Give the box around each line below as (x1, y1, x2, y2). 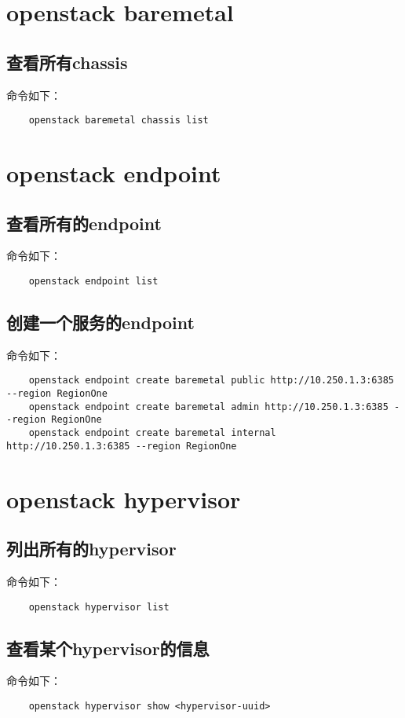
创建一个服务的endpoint (6, 310, 195, 335)
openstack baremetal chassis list (28, 115, 209, 126)
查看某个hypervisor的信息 (6, 636, 210, 660)
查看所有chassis (6, 49, 128, 74)
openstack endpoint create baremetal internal (28, 427, 276, 439)
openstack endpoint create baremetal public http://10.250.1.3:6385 (28, 375, 394, 386)
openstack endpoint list (28, 276, 159, 287)
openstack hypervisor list (28, 601, 170, 613)
